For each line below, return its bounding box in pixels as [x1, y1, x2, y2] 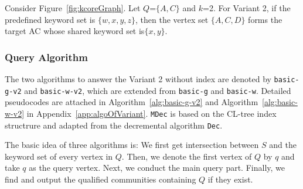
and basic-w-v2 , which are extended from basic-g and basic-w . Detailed [24, 84, 291, 96]
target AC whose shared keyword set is [5, 25, 145, 37]
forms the [248, 13, 282, 25]
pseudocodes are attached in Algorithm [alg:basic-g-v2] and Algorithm [5, 96, 258, 108]
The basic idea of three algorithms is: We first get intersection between [5, 139, 259, 151]
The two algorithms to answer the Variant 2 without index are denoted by [5, 73, 271, 85]
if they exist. [207, 173, 253, 185]
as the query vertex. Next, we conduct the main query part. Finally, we [29, 161, 285, 174]
